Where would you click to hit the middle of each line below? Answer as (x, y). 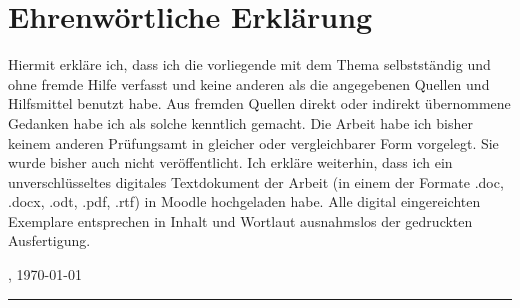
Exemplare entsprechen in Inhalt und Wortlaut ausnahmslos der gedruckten (240, 220)
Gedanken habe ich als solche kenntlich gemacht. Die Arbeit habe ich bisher (240, 122)
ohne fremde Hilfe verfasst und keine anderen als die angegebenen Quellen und (249, 83)
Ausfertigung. (49, 240)
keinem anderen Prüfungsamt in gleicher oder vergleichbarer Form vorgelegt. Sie (253, 142)
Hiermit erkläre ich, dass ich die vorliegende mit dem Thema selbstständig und (249, 64)
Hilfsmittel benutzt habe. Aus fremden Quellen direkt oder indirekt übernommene (259, 103)
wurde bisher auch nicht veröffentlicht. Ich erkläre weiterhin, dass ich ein (230, 162)
